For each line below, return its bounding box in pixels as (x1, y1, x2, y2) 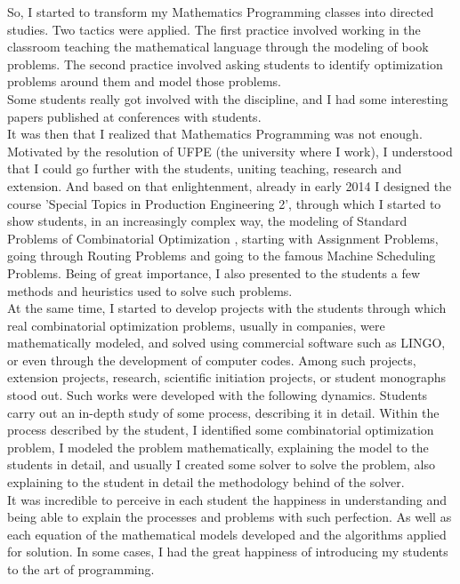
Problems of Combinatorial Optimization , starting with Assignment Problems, (7, 228, 439, 247)
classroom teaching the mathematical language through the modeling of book (7, 37, 429, 56)
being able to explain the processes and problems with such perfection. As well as (7, 508, 452, 526)
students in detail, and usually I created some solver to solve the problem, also (7, 455, 435, 474)
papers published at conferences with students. (7, 107, 262, 125)
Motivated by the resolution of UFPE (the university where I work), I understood (7, 141, 453, 160)
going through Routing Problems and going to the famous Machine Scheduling (7, 246, 436, 265)
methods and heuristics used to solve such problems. (7, 281, 293, 300)
